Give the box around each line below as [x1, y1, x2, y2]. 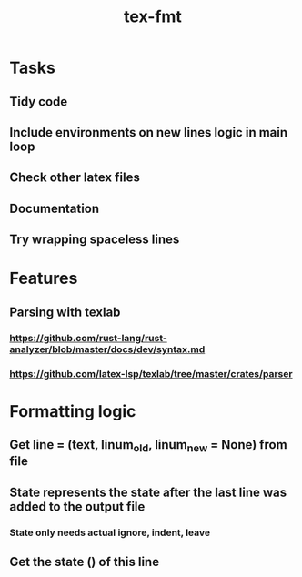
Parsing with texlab [9, 304, 121, 319]
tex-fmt [124, 6, 182, 27]
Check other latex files [9, 170, 141, 186]
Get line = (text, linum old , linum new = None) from [9, 437, 288, 455]
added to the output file [9, 499, 146, 514]
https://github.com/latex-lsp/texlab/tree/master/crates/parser [9, 367, 293, 380]
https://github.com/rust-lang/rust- [9, 331, 168, 344]
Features [9, 268, 78, 288]
